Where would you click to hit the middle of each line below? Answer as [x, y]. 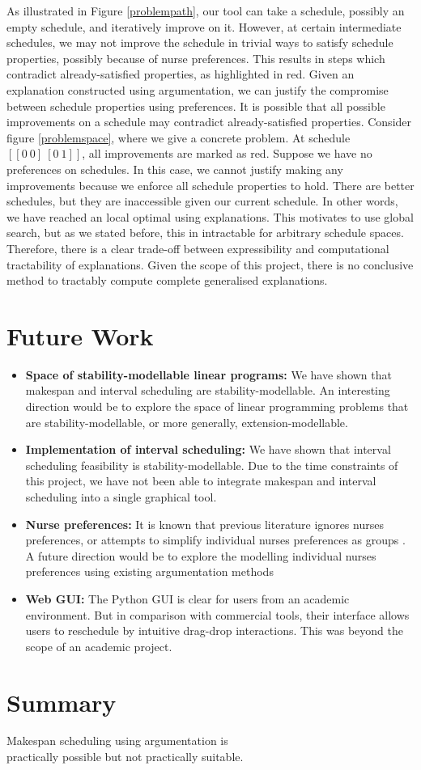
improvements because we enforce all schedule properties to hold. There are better [210, 185]
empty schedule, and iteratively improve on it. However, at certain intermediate [204, 26]
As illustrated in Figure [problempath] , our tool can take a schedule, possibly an [206, 11]
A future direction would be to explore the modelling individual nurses [201, 555]
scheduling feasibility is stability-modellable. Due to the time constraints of [212, 465]
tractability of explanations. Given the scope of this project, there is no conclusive [210, 264]
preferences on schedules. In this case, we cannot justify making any [175, 169]
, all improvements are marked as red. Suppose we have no [227, 153]
